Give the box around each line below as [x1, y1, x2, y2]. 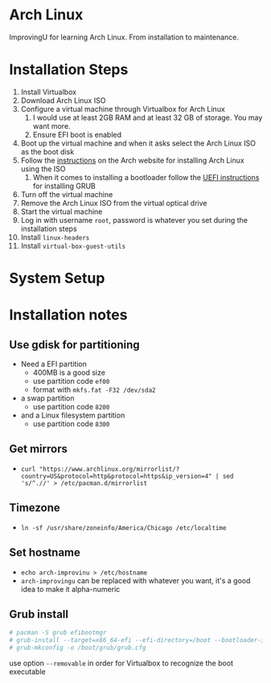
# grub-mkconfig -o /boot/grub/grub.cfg [9, 644, 147, 652]
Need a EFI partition [20, 360, 88, 369]
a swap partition [20, 393, 75, 403]
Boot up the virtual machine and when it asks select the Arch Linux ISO [20, 138, 257, 148]
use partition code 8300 [32, 419, 110, 429]
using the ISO [20, 163, 67, 174]
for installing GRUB [32, 181, 96, 191]
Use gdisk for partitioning [9, 338, 140, 352]
